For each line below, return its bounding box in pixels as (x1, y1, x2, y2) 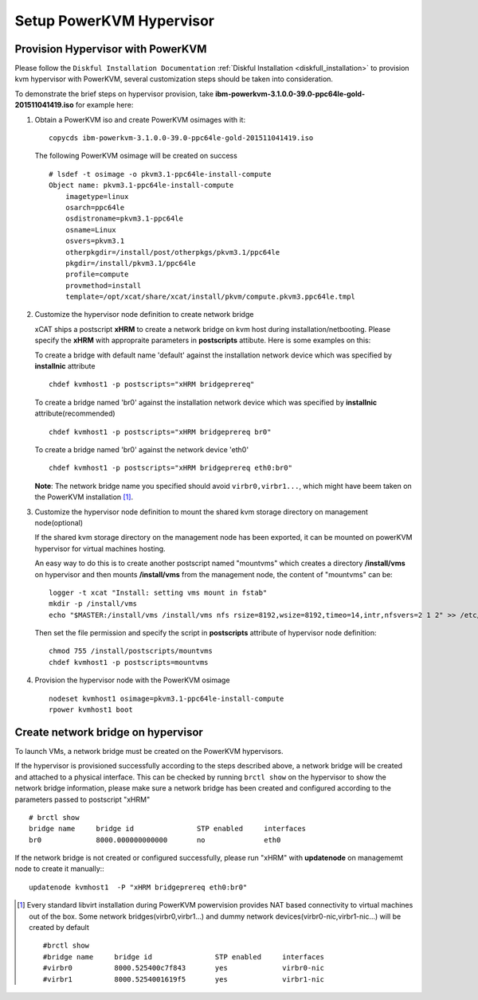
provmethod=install (65, 281, 142, 290)
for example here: (75, 100, 134, 110)
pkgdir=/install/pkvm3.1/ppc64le (65, 259, 197, 268)
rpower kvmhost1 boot (49, 705, 133, 714)
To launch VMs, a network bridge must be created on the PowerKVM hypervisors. (14, 746, 284, 756)
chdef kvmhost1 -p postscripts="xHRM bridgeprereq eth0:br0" (49, 463, 292, 473)
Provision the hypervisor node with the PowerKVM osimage (34, 675, 230, 685)
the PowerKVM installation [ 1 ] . (34, 492, 134, 502)
